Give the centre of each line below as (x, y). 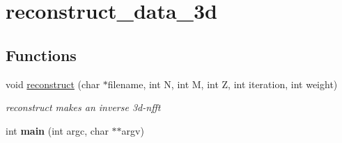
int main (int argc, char (57, 130)
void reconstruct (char (53, 84)
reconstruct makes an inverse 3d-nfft (83, 107)
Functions (41, 54)
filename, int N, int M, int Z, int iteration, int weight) (223, 84)
